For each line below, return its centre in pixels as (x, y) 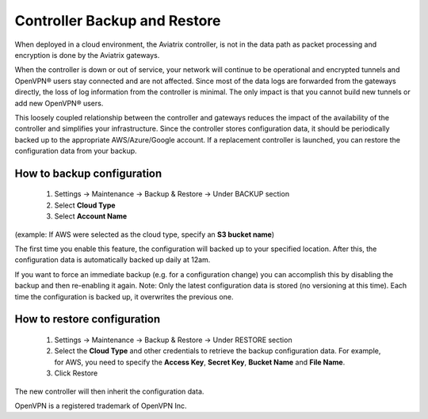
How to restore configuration (88, 320)
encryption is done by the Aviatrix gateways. (87, 55)
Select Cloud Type (85, 205)
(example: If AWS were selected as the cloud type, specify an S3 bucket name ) (145, 234)
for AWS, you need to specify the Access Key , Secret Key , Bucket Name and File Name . (200, 362)
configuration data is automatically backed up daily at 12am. (113, 260)
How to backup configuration (88, 173)
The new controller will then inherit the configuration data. (109, 391)
